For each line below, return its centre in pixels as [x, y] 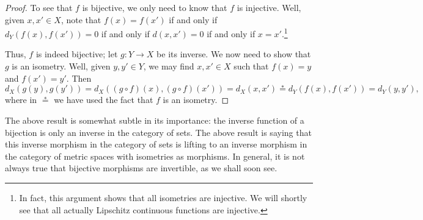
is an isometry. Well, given [61, 66]
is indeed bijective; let [77, 54]
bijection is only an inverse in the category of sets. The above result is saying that [158, 132]
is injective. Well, [269, 7]
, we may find [169, 66]
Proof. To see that [39, 7]
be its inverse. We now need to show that [234, 54]
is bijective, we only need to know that [155, 7]
